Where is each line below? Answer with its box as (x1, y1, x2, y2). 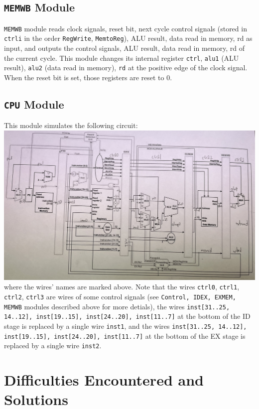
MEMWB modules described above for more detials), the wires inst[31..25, (4, 301, 230, 311)
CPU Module (4, 96, 64, 112)
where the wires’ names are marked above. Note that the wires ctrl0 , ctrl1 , (4, 281, 240, 292)
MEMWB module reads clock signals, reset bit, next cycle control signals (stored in (4, 23, 247, 33)
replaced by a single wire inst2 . (4, 340, 102, 351)
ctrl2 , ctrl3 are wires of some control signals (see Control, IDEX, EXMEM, (4, 291, 236, 301)
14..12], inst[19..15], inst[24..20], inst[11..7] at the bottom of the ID (4, 311, 251, 321)
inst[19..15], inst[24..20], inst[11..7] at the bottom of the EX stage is (4, 330, 246, 341)
